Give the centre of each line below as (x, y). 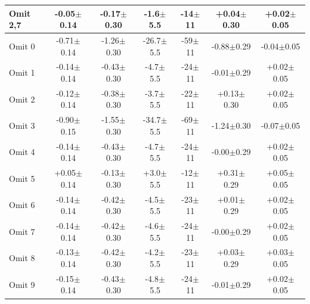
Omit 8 (22, 258)
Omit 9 (22, 284)
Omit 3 (22, 125)
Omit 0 (22, 46)
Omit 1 (22, 72)
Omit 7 (22, 231)
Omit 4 (22, 152)
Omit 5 (22, 178)
